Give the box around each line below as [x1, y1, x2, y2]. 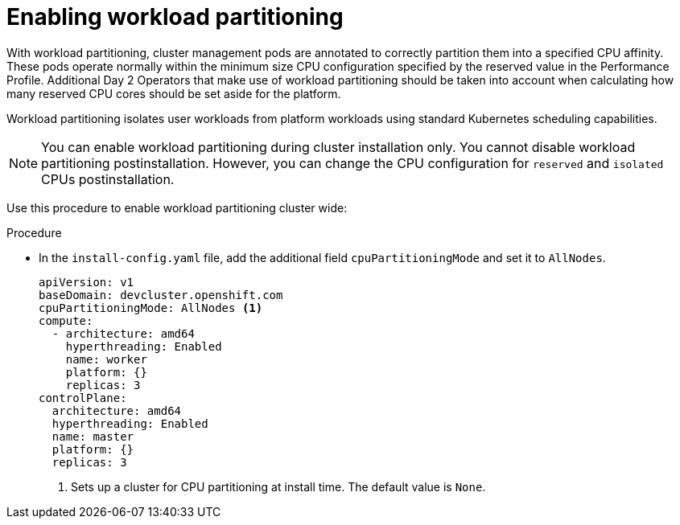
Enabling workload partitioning [6, 3, 344, 31]
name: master [52, 429, 134, 443]
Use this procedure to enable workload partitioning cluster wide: [6, 200, 348, 215]
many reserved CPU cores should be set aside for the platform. [6, 86, 341, 100]
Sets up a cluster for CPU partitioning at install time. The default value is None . [71, 479, 486, 494]
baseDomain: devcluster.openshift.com [39, 288, 283, 301]
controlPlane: [39, 391, 127, 404]
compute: [39, 314, 93, 327]
